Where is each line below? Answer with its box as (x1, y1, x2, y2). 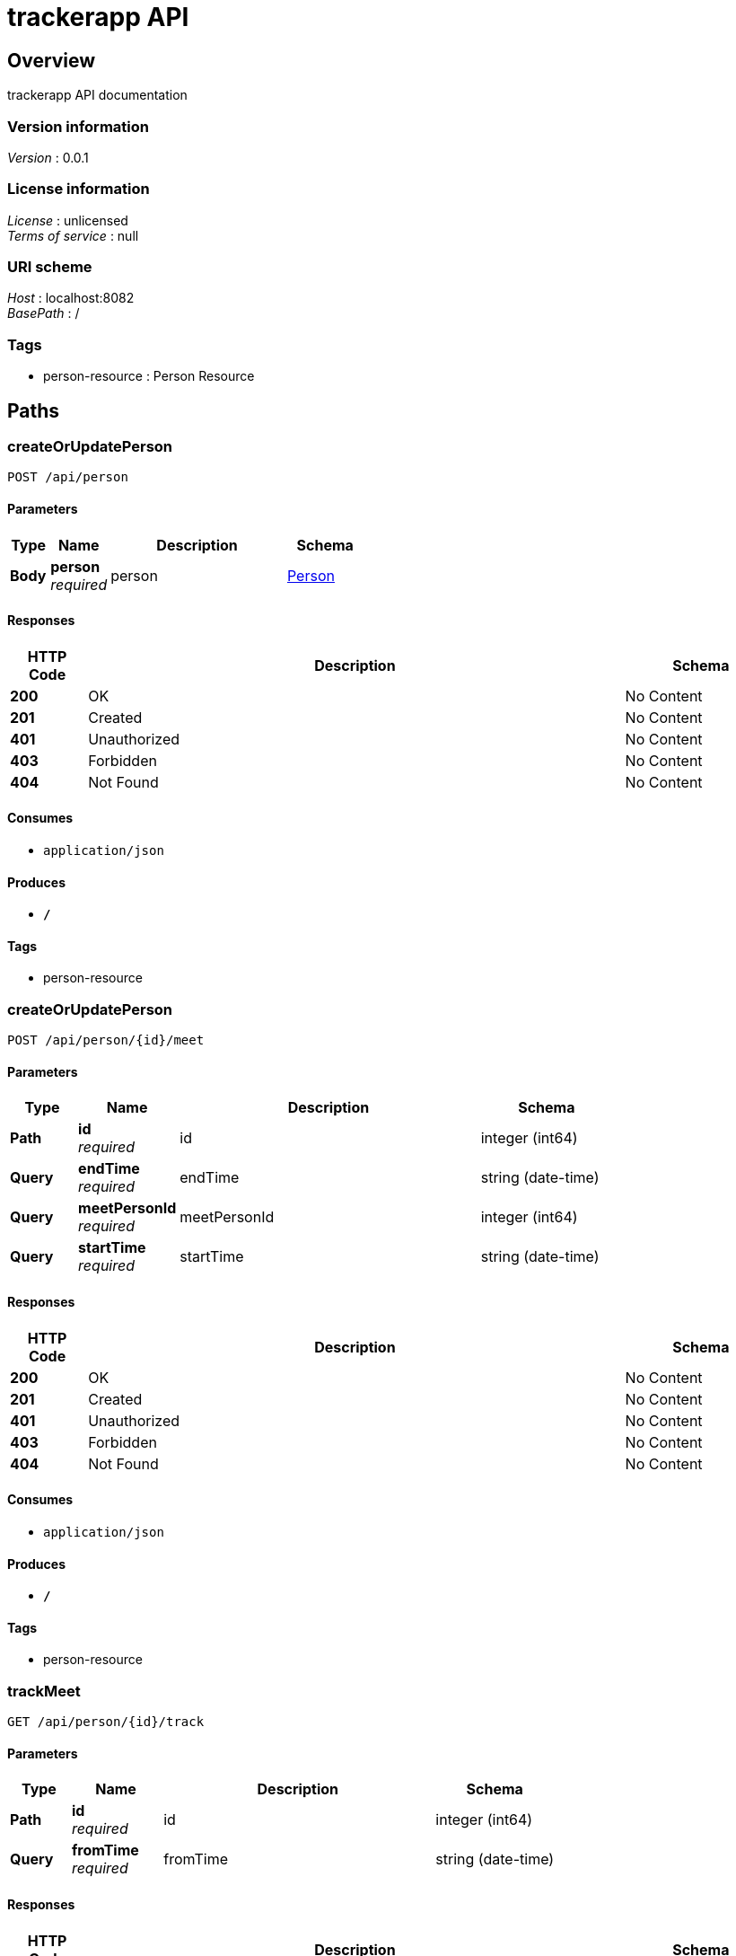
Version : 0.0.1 (7, 149, 89, 165)
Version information (7, 117, 149, 136)
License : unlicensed (7, 212, 128, 228)
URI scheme (7, 258, 92, 277)
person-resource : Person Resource (43, 368, 255, 384)
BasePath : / (7, 305, 80, 322)
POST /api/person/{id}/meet (7, 1033, 205, 1048)
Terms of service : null (7, 227, 139, 243)
